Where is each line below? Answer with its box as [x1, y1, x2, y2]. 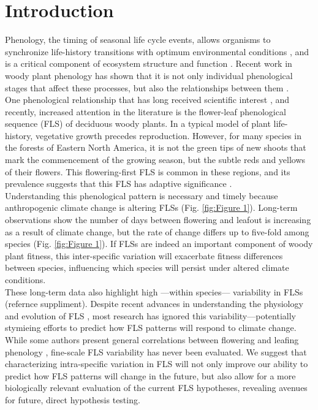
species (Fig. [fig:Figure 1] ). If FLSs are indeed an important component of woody [5, 237, 313, 250]
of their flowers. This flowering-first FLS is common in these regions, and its [5, 165, 290, 178]
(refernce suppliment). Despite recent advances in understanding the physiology [5, 297, 303, 310]
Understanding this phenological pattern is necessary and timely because [5, 189, 278, 202]
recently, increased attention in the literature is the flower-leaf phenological [5, 105, 286, 118]
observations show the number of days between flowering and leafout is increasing [5, 213, 311, 226]
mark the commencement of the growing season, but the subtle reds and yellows [5, 153, 306, 166]
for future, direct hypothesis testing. [5, 393, 140, 406]
